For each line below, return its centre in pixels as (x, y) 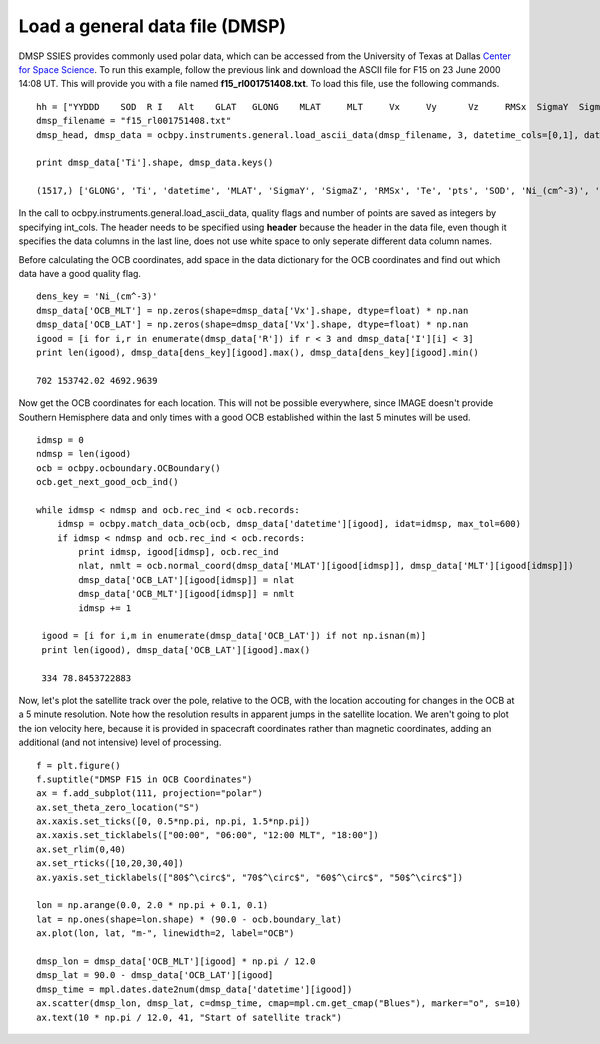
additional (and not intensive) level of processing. (120, 742)
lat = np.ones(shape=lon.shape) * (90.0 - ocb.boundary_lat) (189, 919)
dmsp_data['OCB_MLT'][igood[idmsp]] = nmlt (186, 594)
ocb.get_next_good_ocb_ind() (107, 482)
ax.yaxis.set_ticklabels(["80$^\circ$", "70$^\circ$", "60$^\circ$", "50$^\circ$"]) (250, 877)
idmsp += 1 (105, 608)
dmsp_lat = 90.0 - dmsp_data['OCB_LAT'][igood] (155, 975)
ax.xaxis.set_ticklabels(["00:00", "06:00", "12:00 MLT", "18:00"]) (207, 835)
